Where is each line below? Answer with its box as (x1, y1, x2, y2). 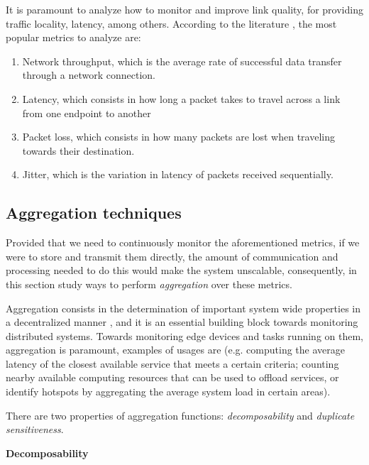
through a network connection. (22, 67, 155, 82)
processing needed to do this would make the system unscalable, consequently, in (6, 263, 357, 278)
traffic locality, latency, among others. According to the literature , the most (6, 16, 337, 31)
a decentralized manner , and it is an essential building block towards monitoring (6, 314, 358, 329)
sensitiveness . (6, 422, 64, 437)
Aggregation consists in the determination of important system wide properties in (6, 300, 360, 315)
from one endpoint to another (22, 105, 151, 120)
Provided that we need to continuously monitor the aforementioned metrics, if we (6, 235, 360, 250)
